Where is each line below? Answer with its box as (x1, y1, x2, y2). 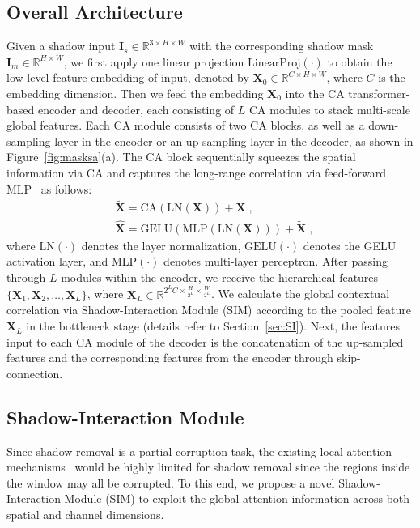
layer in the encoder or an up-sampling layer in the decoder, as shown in (54, 132, 414, 149)
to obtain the (327, 53, 392, 70)
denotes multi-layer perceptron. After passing (163, 253, 388, 270)
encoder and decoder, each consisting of (37, 100, 235, 117)
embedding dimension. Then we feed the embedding (6, 84, 264, 101)
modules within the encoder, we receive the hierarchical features (61, 268, 379, 285)
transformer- (348, 84, 410, 101)
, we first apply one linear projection (63, 53, 244, 70)
